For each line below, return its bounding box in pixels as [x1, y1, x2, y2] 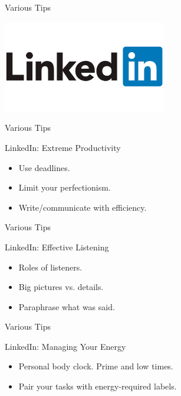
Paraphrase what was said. [18, 300, 115, 313]
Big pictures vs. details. [18, 281, 104, 293]
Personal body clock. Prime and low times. [18, 360, 173, 372]
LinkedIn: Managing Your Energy [5, 340, 126, 352]
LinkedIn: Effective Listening [5, 240, 109, 253]
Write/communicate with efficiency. [18, 201, 147, 213]
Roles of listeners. [18, 260, 83, 273]
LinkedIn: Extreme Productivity [5, 141, 121, 153]
